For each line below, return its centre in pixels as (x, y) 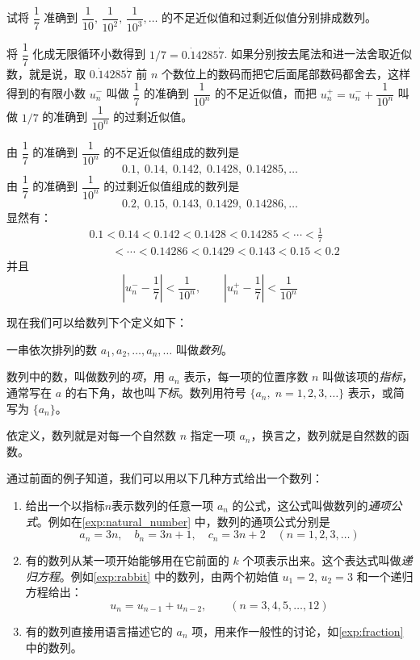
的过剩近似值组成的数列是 (172, 186)
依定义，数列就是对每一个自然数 (91, 435)
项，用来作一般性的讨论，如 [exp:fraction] (298, 631)
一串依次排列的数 (52, 349)
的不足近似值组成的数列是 (172, 152)
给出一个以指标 (65, 505)
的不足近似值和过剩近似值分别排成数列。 (269, 17)
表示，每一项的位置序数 (246, 376)
